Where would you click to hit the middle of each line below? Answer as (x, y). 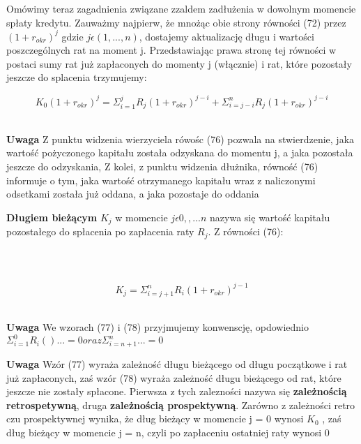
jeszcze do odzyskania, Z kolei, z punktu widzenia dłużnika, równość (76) (162, 166)
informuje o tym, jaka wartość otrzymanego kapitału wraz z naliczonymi (161, 180)
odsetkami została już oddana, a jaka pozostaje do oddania (133, 194)
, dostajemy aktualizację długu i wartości (226, 36)
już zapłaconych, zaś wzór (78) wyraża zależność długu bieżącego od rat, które (174, 377)
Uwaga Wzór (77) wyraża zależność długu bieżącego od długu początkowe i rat (177, 364)
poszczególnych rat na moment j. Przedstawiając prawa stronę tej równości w (171, 50)
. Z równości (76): (246, 231)
